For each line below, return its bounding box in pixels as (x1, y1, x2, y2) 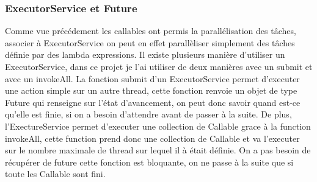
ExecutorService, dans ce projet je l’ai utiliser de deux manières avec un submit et (5, 60, 313, 72)
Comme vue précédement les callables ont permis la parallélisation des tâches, (5, 24, 296, 37)
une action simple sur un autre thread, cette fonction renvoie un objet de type (5, 84, 297, 97)
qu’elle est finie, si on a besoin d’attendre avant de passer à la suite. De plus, (5, 108, 292, 121)
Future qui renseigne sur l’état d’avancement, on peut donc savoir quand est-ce (5, 96, 301, 108)
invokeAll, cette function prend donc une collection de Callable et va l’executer (5, 131, 300, 144)
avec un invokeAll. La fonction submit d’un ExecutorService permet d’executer (5, 72, 300, 85)
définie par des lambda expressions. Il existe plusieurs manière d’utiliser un (5, 48, 285, 61)
